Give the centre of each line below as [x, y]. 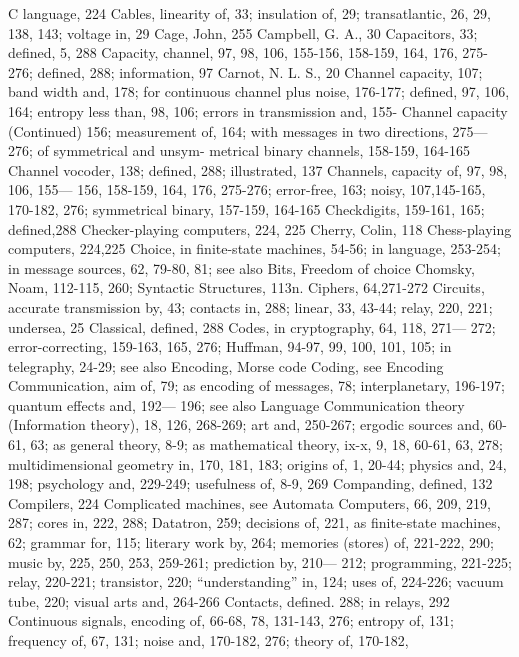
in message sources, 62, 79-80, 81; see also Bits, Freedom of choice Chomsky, [241, 267]
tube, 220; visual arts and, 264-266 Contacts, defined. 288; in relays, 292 [229, 600]
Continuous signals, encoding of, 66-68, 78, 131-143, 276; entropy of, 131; [231, 620]
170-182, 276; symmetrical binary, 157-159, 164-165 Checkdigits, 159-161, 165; [246, 208]
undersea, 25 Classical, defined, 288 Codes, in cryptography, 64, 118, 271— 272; [252, 326]
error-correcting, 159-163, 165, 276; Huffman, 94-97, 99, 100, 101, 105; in [230, 346]
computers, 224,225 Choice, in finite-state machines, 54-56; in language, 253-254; [254, 248]
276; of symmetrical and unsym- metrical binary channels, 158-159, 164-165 [239, 150]
